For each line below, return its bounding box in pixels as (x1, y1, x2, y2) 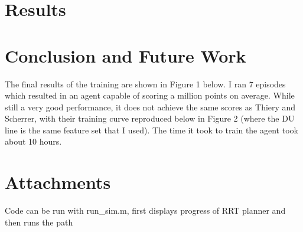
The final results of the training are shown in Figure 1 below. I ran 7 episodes (5, 77, 286, 90)
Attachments (5, 170, 111, 194)
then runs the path (5, 215, 73, 228)
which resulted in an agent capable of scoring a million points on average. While (5, 89, 295, 102)
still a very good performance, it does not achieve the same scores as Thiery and (5, 100, 296, 113)
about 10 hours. (5, 135, 62, 148)
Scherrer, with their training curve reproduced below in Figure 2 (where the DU (5, 112, 295, 125)
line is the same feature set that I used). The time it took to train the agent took (5, 123, 298, 136)
